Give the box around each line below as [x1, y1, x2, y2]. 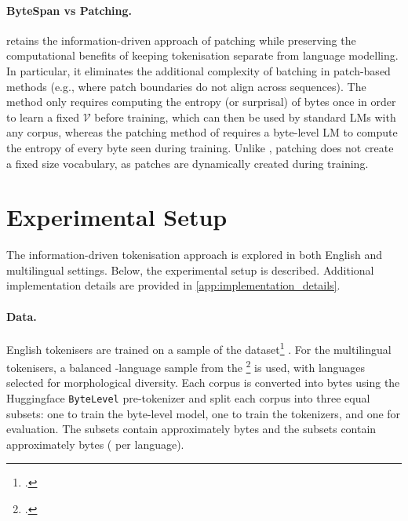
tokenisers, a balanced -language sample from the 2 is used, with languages [6, 357, 366, 375]
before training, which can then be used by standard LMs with [94, 108, 396, 125]
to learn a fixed [6, 108, 79, 125]
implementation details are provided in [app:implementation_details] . [6, 277, 341, 293]
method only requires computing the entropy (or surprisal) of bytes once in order [6, 93, 396, 110]
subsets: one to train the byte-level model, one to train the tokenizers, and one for [6, 405, 401, 421]
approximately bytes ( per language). [6, 435, 184, 452]
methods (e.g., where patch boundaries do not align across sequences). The [6, 78, 366, 94]
